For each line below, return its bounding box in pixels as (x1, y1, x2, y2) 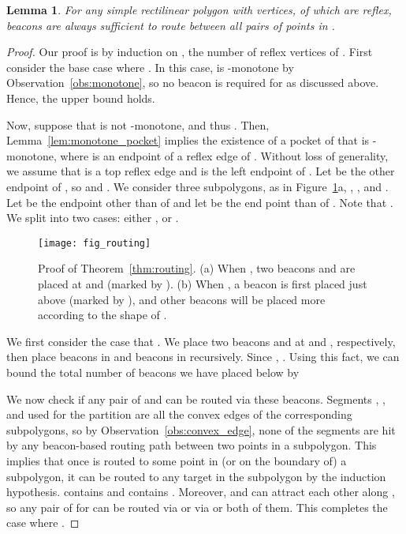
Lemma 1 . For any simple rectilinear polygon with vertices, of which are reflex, (6, 2, 392, 17)
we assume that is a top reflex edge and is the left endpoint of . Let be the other (6, 163, 395, 179)
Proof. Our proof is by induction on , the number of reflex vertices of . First (6, 43, 373, 60)
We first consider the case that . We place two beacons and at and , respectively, (6, 333, 396, 349)
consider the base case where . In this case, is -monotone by (6, 58, 294, 75)
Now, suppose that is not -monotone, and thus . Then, (6, 116, 270, 133)
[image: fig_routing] (38, 237, 151, 249)
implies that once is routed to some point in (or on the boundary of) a (6, 452, 347, 468)
